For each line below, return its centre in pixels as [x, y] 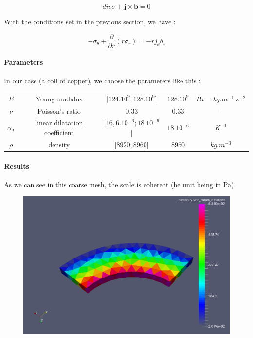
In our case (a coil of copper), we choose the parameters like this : [102, 81]
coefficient [59, 132]
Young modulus [59, 98]
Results [17, 166]
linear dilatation [59, 123]
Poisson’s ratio [59, 110]
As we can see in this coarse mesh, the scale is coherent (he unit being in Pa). [120, 184]
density [59, 144]
